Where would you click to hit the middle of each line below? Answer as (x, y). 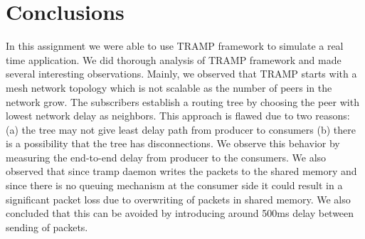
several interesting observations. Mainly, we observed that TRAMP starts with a (181, 74)
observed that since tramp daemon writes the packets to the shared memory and (181, 171)
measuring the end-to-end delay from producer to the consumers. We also (166, 157)
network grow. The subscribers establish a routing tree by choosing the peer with (182, 101)
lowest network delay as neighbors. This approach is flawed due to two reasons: (178, 116)
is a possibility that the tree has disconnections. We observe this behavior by (173, 143)
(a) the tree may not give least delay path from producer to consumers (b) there (181, 129)
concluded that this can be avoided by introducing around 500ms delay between (180, 213)
